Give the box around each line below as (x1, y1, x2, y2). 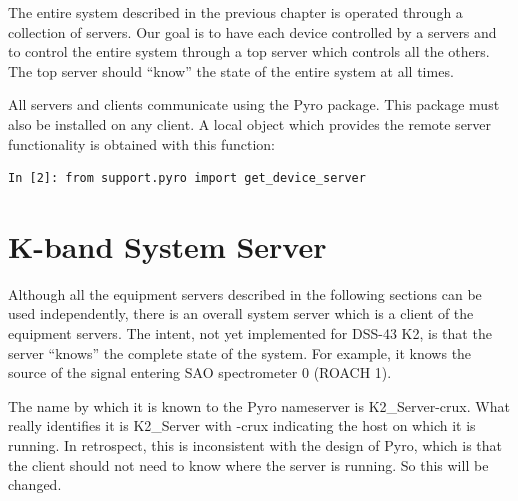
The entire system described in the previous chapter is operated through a (8, 2, 463, 22)
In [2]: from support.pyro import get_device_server (8, 171, 366, 186)
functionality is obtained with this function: (8, 133, 275, 154)
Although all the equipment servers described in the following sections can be (8, 283, 482, 304)
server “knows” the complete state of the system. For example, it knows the (8, 342, 472, 363)
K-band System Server (8, 225, 327, 266)
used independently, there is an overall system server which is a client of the (8, 303, 474, 324)
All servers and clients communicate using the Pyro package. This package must (8, 94, 500, 115)
